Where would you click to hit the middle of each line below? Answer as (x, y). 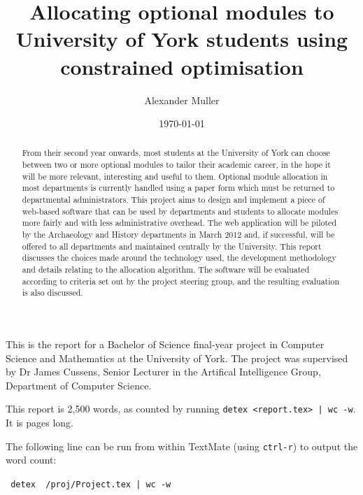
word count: (31, 460)
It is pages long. (40, 423)
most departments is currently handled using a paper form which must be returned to (178, 188)
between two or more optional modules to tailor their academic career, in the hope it (176, 165)
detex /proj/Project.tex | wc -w (91, 484)
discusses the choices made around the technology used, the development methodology (179, 258)
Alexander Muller (182, 100)
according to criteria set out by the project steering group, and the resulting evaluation (181, 281)
